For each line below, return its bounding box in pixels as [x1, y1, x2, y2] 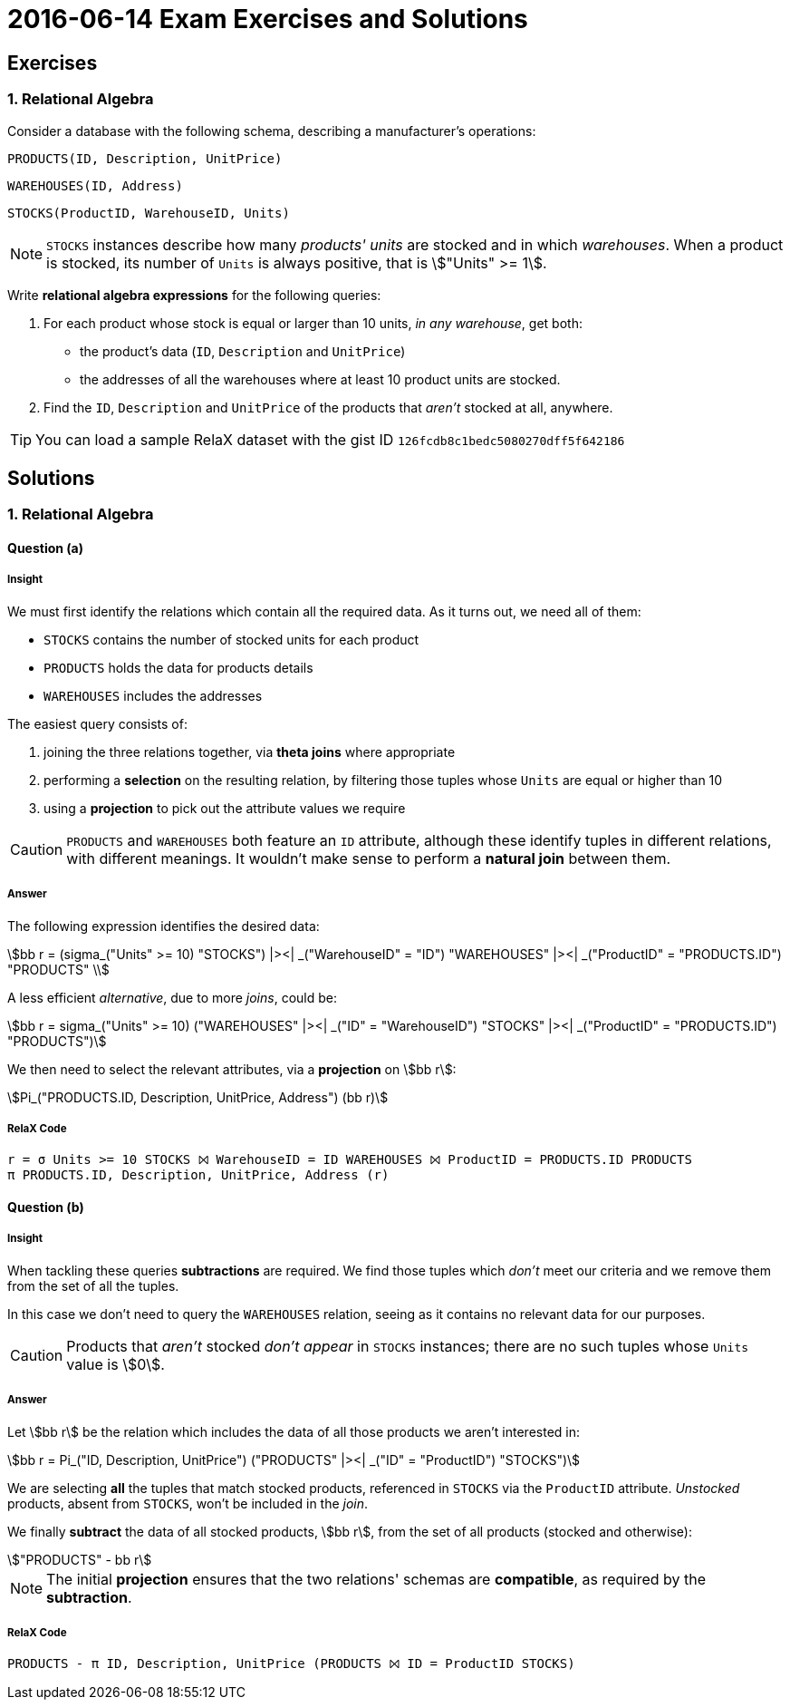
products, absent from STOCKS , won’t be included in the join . [7, 1495, 369, 1511]
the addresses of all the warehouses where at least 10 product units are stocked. [80, 371, 561, 387]
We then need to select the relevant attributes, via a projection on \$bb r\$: [7, 1061, 457, 1077]
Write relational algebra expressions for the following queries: [7, 286, 381, 303]
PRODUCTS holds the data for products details [43, 659, 313, 675]
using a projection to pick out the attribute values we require [43, 800, 406, 816]
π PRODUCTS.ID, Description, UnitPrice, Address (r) [7, 1168, 390, 1183]
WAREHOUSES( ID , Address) [7, 178, 183, 193]
